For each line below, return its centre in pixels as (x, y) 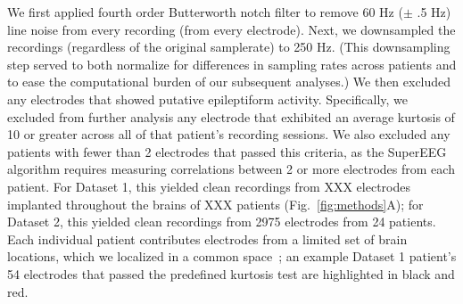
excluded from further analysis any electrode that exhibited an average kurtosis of (231, 116)
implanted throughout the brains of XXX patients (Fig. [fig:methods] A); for (215, 204)
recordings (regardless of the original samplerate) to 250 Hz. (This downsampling (229, 47)
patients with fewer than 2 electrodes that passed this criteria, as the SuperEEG (227, 151)
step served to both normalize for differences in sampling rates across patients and (232, 64)
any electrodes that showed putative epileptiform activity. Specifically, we (208, 99)
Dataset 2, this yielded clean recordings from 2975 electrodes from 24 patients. (222, 222)
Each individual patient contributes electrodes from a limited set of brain (207, 238)
